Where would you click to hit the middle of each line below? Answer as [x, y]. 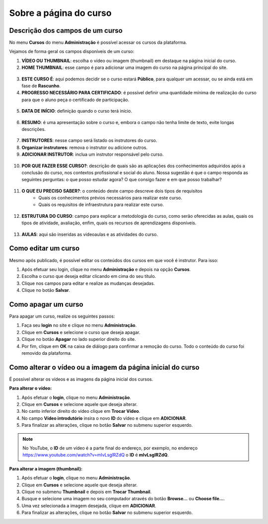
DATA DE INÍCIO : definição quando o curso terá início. [77, 111]
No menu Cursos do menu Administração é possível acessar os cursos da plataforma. [98, 43]
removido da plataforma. [47, 353]
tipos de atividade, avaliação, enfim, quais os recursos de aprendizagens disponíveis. [109, 223]
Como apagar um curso [46, 304]
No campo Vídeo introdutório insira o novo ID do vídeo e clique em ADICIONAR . [104, 418]
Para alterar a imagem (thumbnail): [46, 468]
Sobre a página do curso [60, 13]
